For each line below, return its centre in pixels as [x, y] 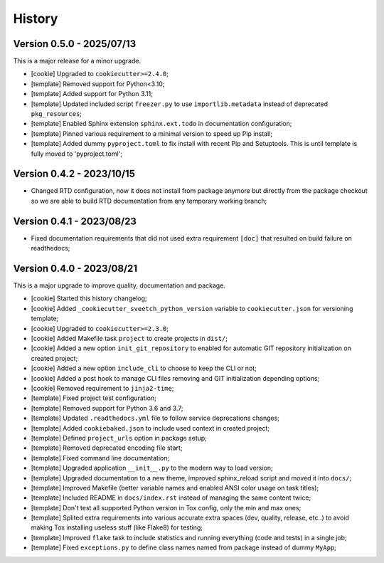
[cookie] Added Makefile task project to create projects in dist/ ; [129, 339]
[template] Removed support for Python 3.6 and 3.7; [107, 408]
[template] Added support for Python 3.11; [92, 94]
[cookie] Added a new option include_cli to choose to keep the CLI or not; [144, 368]
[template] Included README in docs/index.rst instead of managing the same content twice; [171, 498]
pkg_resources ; [56, 114]
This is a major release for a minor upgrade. [77, 61]
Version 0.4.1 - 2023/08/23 [75, 221]
